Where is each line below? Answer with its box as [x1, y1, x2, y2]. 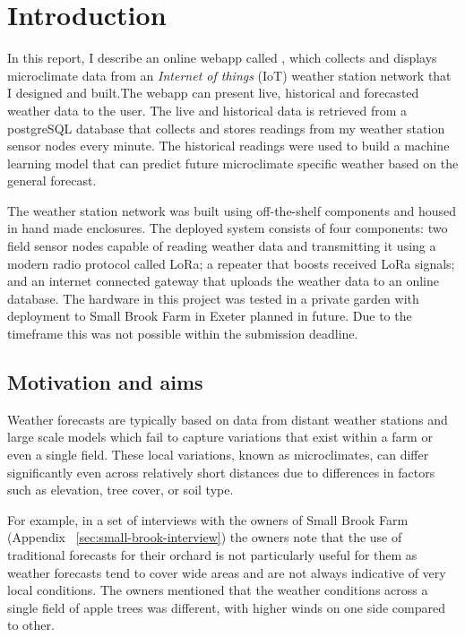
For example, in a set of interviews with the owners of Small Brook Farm [7, 510, 409, 529]
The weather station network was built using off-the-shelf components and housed [7, 201, 457, 220]
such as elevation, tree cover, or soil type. [7, 480, 234, 499]
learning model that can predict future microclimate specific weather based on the [7, 153, 459, 172]
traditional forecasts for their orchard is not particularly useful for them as [7, 545, 418, 564]
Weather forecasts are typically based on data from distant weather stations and [7, 409, 448, 428]
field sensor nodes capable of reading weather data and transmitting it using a [7, 237, 436, 255]
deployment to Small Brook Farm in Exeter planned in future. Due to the [7, 306, 412, 325]
